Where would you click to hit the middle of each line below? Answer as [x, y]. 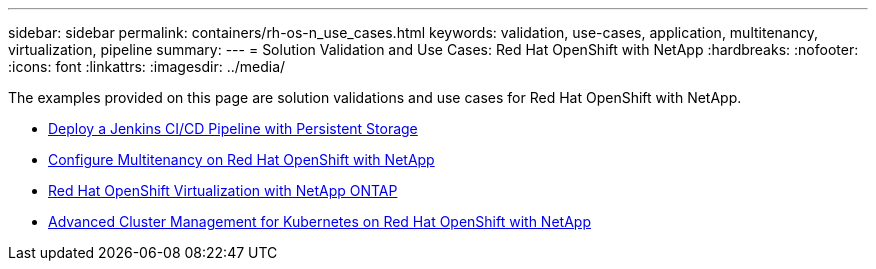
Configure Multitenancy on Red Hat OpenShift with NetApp [241, 159]
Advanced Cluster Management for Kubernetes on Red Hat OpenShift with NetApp [319, 221]
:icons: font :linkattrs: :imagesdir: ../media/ [147, 66]
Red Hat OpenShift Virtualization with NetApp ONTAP [223, 190]
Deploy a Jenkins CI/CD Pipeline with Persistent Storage [233, 128]
